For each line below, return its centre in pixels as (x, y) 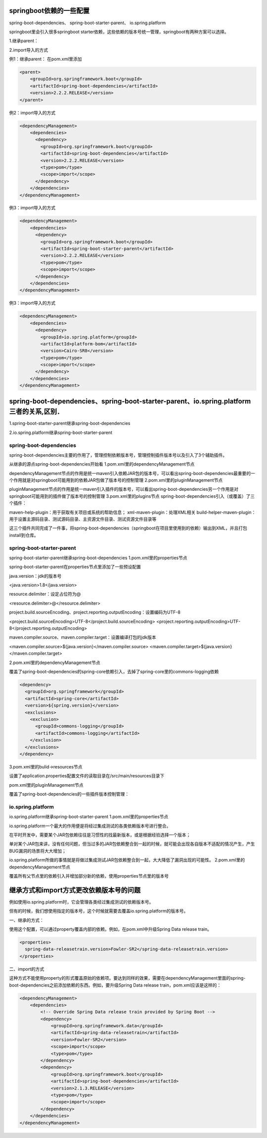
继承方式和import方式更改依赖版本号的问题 (75, 890)
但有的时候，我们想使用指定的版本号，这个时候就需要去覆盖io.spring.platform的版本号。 (99, 911)
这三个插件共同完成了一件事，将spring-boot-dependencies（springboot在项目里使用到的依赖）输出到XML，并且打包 (128, 528)
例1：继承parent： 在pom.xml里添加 (45, 59)
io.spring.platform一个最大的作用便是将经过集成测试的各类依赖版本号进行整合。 (90, 826)
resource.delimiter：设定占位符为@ (45, 594)
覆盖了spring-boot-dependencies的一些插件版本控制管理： (69, 794)
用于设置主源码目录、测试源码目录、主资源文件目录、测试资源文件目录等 (83, 519)
